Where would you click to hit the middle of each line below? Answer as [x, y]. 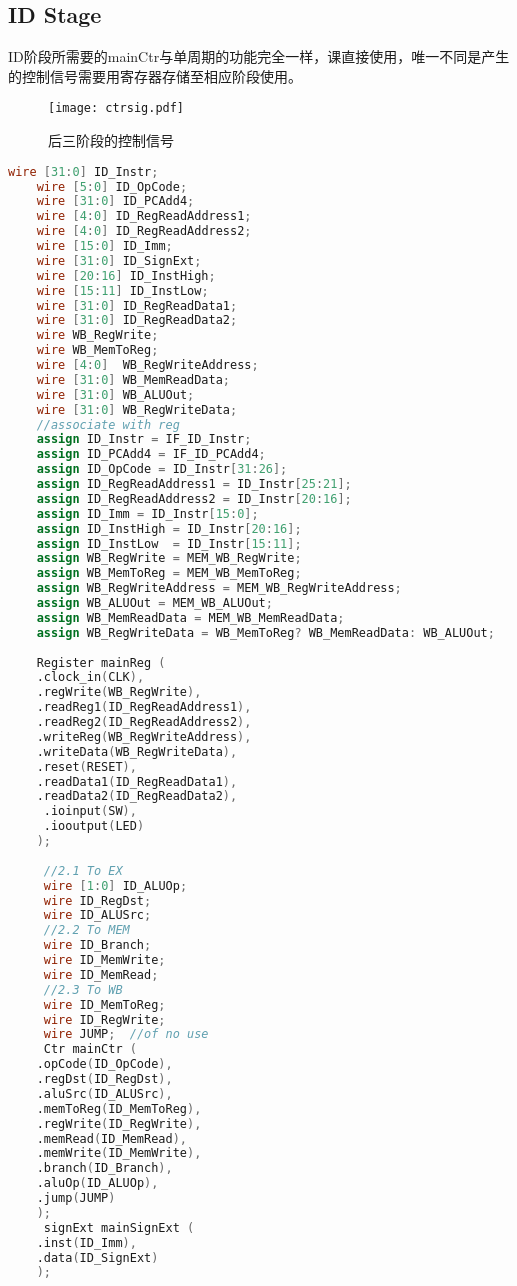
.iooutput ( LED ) [94, 826]
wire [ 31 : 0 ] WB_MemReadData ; [133, 379]
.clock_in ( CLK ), [90, 677]
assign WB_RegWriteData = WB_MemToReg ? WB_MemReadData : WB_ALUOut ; [265, 632]
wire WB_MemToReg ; [97, 350]
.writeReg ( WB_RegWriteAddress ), [144, 736]
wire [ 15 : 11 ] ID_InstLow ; [122, 290]
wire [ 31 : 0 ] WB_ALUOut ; [115, 394]
